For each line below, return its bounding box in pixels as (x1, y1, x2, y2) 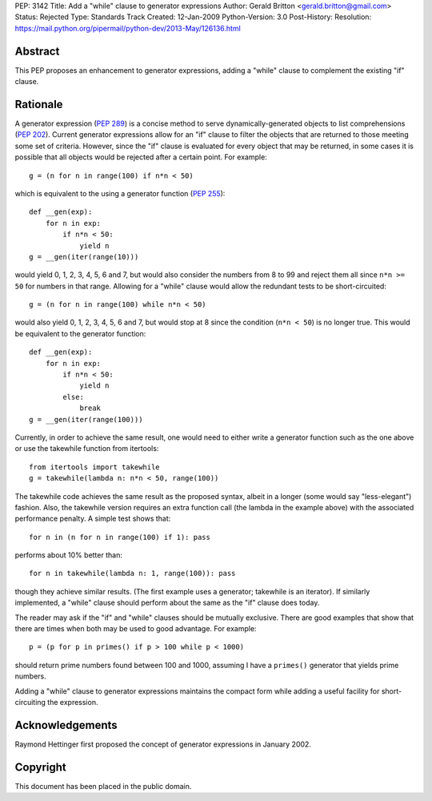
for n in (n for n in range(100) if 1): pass (29, 533, 211, 541)
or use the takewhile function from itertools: (14, 444, 159, 453)
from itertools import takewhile (29, 462, 160, 472)
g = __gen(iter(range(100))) (29, 415, 143, 424)
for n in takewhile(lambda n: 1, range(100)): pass (29, 569, 236, 578)
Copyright (14, 760, 67, 774)
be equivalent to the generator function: (14, 328, 146, 338)
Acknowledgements (14, 718, 118, 732)
